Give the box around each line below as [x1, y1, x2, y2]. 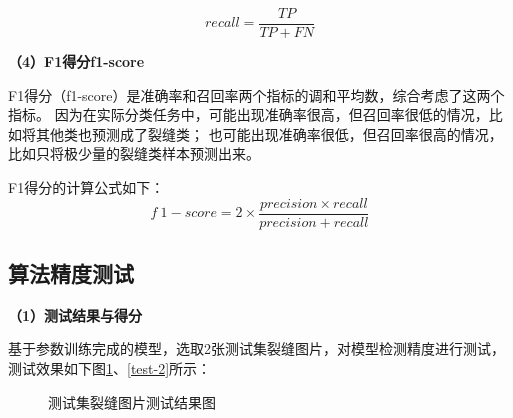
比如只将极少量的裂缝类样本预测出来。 [8, 143, 260, 164]
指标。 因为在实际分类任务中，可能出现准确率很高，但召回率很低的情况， [8, 104, 489, 125]
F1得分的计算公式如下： [8, 177, 165, 198]
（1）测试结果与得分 [8, 304, 143, 325]
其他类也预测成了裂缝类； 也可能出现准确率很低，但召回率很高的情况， [35, 123, 503, 144]
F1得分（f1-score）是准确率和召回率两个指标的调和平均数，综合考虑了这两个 [8, 84, 505, 105]
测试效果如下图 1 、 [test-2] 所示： [8, 358, 212, 379]
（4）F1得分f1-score [8, 51, 145, 72]
